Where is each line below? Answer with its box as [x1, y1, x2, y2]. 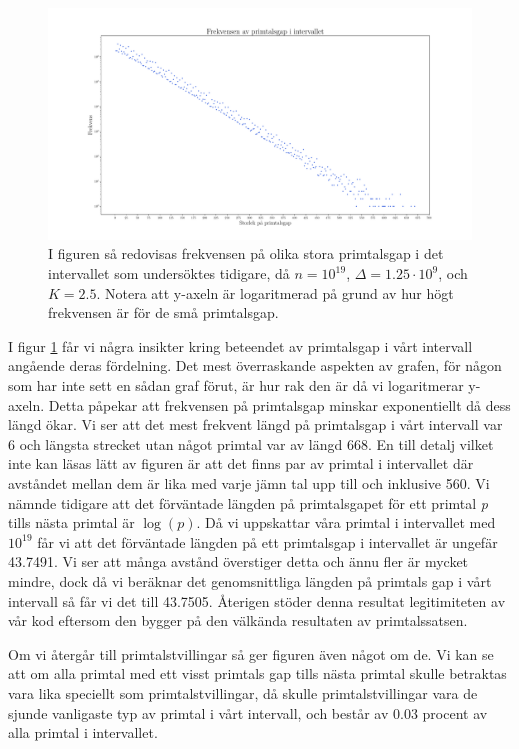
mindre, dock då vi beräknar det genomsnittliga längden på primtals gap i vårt [8, 570, 492, 591]
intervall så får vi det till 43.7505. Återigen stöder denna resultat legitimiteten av [8, 590, 506, 611]
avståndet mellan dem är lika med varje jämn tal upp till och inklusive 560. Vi [8, 473, 490, 493]
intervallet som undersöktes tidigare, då [48, 263, 290, 284]
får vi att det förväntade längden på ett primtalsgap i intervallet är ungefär [37, 531, 498, 552]
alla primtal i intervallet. [8, 722, 158, 743]
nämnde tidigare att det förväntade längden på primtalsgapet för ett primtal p [8, 492, 488, 513]
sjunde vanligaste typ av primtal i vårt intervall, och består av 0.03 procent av [8, 702, 488, 723]
